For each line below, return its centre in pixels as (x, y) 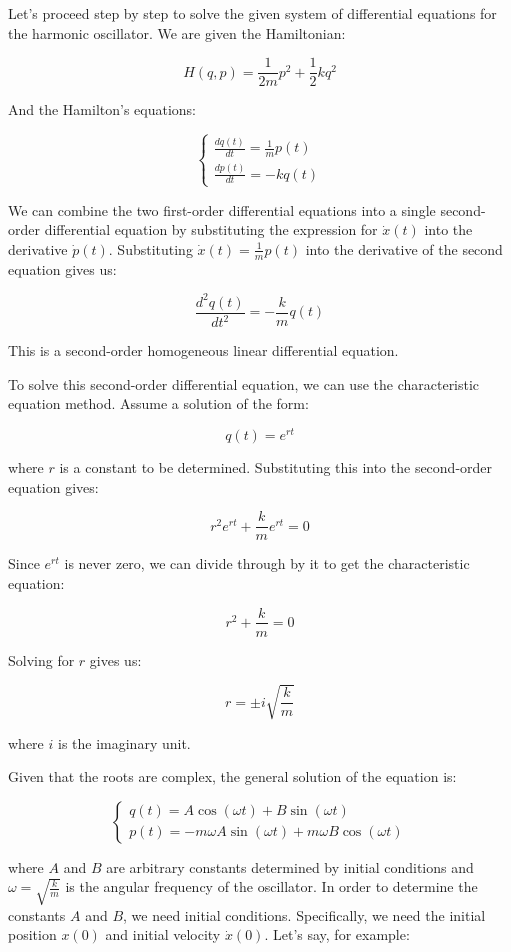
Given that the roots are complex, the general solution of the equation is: (232, 776)
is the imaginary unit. (124, 742)
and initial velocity (163, 934)
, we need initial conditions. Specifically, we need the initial (304, 914)
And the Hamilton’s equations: (102, 109)
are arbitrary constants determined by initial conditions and (290, 866)
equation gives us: (62, 268)
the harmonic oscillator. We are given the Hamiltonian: (177, 32)
